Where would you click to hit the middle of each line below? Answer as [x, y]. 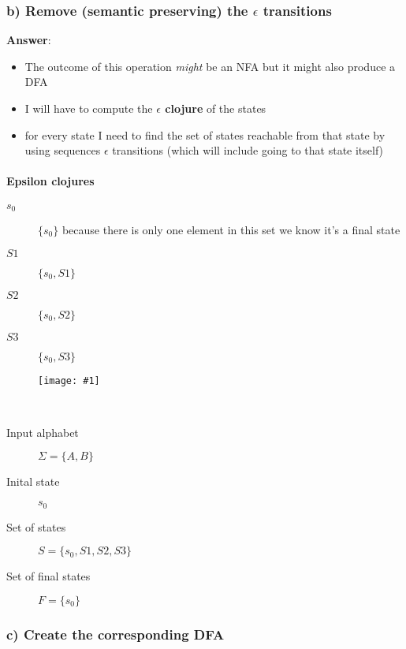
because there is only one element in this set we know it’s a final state [231, 230]
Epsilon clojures [50, 181]
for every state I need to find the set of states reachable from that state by [205, 134]
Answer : [29, 40]
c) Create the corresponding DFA [115, 634]
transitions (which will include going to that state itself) [248, 150]
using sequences [63, 150]
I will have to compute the [89, 108]
